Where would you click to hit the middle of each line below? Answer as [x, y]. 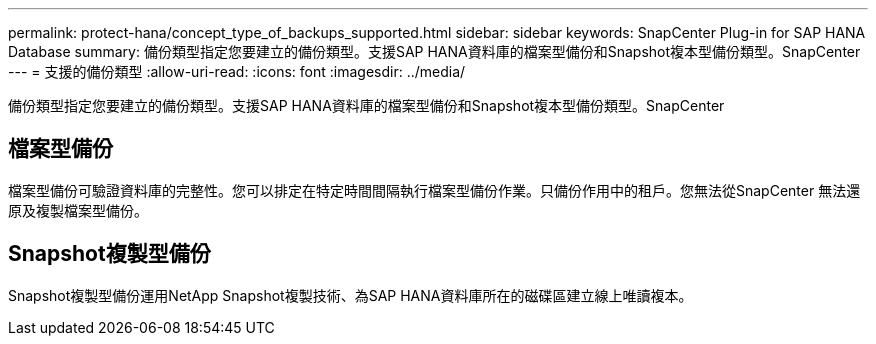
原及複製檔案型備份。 [78, 210]
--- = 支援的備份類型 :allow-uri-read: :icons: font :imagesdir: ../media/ [237, 71]
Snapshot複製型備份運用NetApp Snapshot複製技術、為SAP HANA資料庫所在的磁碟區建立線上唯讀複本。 [350, 295]
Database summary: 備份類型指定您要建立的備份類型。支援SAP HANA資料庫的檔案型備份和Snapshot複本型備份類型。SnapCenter [434, 51]
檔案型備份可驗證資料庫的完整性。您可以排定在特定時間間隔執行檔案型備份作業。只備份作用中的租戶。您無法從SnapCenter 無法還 [434, 190]
